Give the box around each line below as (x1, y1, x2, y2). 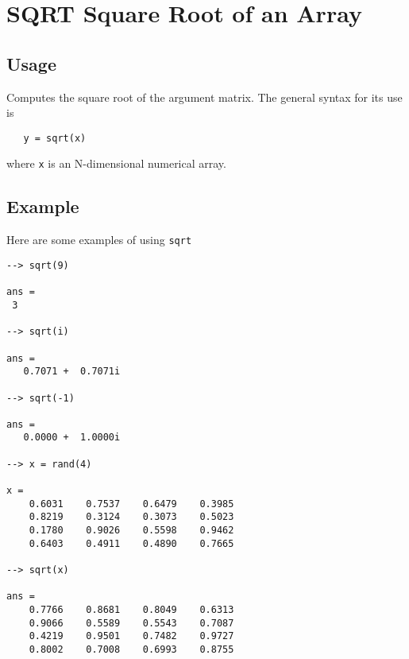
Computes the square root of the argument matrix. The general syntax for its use (6, 88, 403, 105)
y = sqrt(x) (23, 132, 87, 144)
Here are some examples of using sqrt (6, 231, 192, 248)
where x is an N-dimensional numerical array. (6, 155, 226, 172)
